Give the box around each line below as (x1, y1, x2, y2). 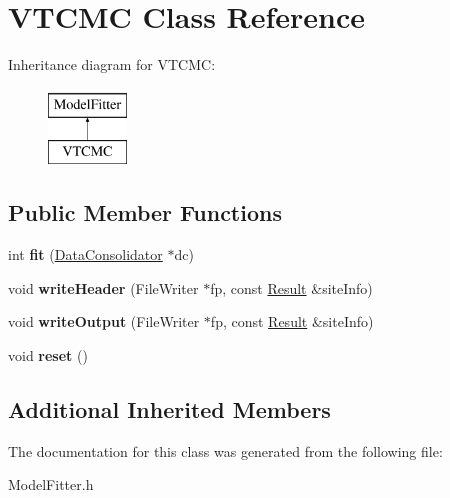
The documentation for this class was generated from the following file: (8, 440, 443, 461)
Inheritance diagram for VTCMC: (8, 54, 216, 75)
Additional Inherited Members (8, 393, 331, 424)
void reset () (8, 344, 88, 365)
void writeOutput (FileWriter (8, 311, 200, 332)
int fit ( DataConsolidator (8, 244, 163, 265)
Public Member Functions (8, 197, 282, 228)
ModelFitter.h (8, 474, 94, 495)
